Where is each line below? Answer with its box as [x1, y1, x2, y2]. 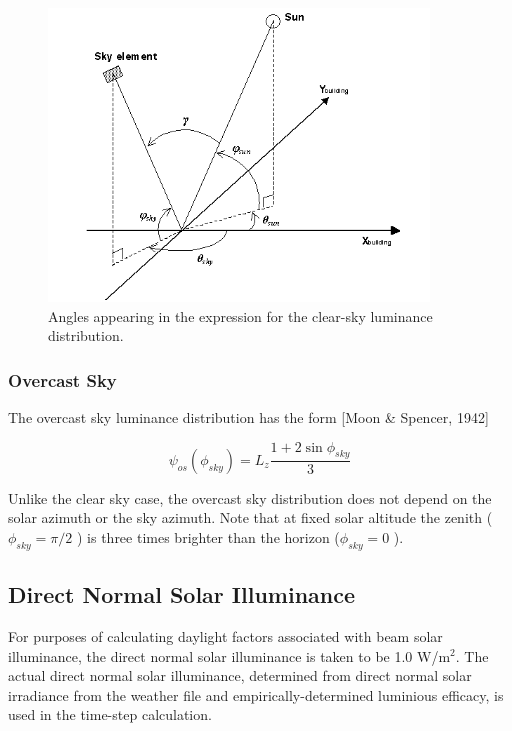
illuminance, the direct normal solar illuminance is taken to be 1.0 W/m [8, 645, 451, 666]
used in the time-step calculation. [8, 704, 212, 725]
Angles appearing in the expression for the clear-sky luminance [48, 305, 433, 326]
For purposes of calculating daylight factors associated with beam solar [8, 625, 443, 646]
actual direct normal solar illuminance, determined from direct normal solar [8, 665, 472, 686]
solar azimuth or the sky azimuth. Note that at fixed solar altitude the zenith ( [8, 507, 493, 528]
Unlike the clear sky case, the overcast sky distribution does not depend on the [8, 487, 492, 508]
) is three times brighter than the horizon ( [76, 526, 340, 547]
